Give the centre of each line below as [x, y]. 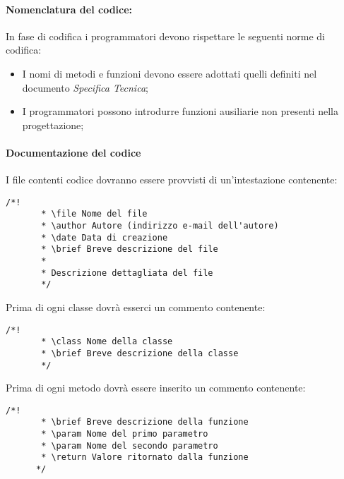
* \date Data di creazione [105, 237]
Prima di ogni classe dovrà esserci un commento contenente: [136, 307]
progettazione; [53, 125]
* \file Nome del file [94, 214]
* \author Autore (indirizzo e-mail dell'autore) [160, 226]
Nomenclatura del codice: [69, 9]
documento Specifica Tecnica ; [85, 87]
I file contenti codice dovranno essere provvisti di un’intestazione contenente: [172, 180]
